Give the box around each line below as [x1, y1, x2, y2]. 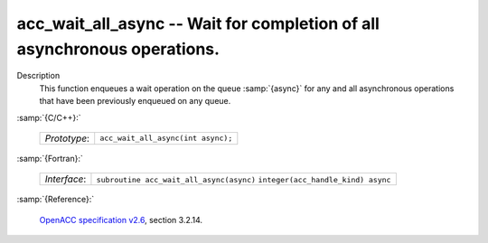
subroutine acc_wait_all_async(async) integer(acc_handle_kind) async [96, 175, 391, 185]
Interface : [44, 173, 87, 185]
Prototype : [44, 132, 90, 145]
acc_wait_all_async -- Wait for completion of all [16, 14, 380, 33]
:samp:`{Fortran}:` [16, 153, 83, 164]
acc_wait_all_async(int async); [99, 134, 233, 144]
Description [16, 70, 61, 81]
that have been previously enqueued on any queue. [39, 96, 231, 107]
